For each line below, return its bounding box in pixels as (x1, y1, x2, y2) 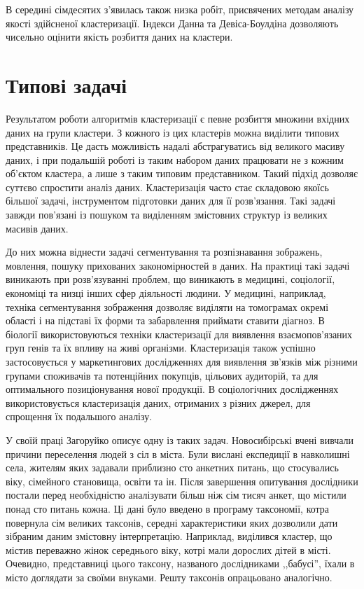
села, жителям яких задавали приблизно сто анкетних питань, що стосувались (6, 460, 339, 475)
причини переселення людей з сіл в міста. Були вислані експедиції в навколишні (6, 446, 350, 461)
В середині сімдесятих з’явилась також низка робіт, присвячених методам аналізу (6, 2, 354, 16)
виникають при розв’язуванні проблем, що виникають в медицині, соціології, (6, 272, 335, 286)
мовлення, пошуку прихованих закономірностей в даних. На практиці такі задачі (6, 258, 350, 272)
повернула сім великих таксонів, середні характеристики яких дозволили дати (6, 515, 338, 529)
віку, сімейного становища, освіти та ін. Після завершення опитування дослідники (6, 473, 358, 488)
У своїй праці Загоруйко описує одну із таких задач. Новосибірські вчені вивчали (6, 432, 354, 447)
